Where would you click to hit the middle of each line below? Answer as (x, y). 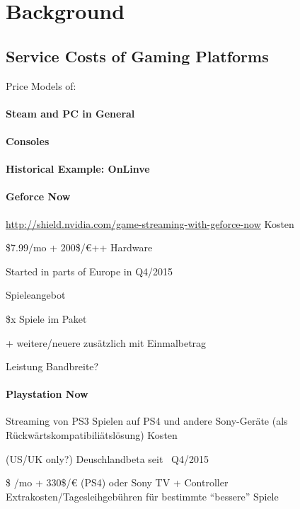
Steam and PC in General (70, 113)
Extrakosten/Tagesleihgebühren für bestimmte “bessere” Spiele (142, 496)
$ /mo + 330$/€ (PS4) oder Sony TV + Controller (117, 482)
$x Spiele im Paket (46, 318)
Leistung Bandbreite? (52, 366)
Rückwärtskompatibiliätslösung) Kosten (92, 435)
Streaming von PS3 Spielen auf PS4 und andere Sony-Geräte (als (147, 421)
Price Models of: (41, 85)
